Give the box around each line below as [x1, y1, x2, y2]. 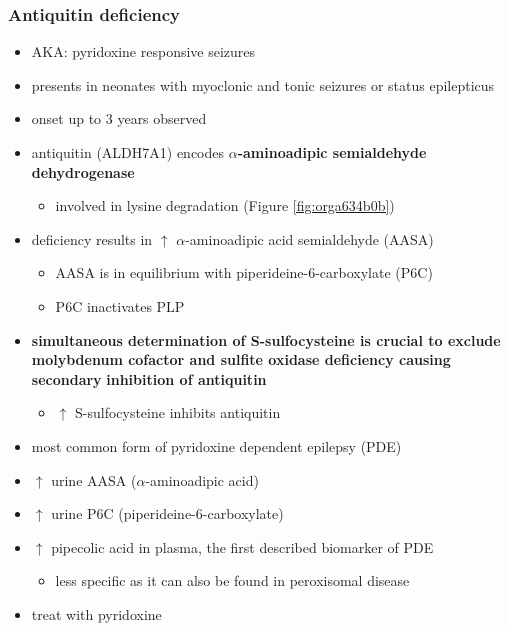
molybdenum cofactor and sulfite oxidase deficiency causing [31, 349, 451, 370]
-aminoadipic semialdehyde [237, 142, 427, 162]
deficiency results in [31, 228, 153, 249]
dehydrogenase [31, 161, 135, 182]
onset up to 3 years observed [31, 108, 207, 129]
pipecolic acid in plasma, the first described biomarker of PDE [51, 536, 434, 557]
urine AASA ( [51, 469, 137, 490]
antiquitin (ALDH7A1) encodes [31, 142, 225, 162]
